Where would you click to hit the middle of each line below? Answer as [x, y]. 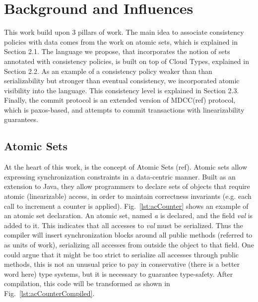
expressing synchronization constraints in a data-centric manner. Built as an [120, 176]
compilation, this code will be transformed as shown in [87, 283]
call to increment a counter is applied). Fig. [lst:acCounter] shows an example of [126, 206]
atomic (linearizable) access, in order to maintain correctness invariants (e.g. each [128, 196]
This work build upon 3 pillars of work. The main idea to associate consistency [124, 32]
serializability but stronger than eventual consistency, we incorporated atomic [122, 81]
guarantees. [21, 119]
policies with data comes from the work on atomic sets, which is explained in [121, 41]
